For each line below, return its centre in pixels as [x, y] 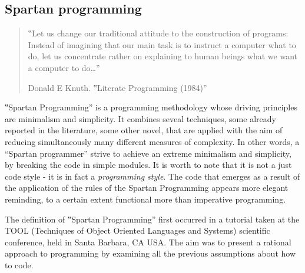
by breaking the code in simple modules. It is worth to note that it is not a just [148, 165]
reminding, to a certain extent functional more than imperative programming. [145, 199]
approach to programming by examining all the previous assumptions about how [150, 253]
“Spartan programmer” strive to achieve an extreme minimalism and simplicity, [148, 153]
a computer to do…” [64, 67]
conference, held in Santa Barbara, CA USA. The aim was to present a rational [148, 242]
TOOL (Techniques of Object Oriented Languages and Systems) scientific [137, 230]
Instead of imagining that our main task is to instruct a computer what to [162, 44]
